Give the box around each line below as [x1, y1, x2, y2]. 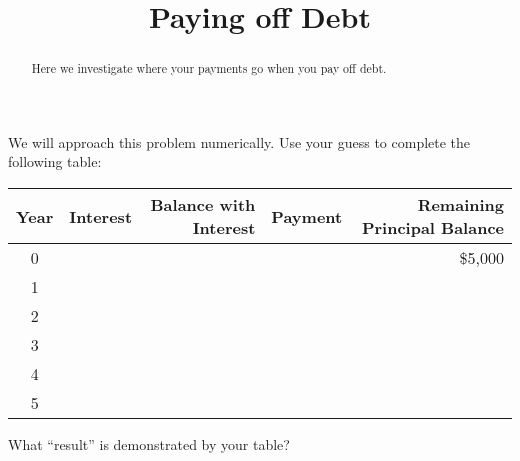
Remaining [417, 193, 504, 217]
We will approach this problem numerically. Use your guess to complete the [8, 131, 471, 152]
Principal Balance [361, 216, 504, 240]
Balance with [150, 193, 256, 217]
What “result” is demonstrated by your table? [8, 434, 290, 455]
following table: [8, 151, 102, 172]
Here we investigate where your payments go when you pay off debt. [31, 60, 387, 77]
